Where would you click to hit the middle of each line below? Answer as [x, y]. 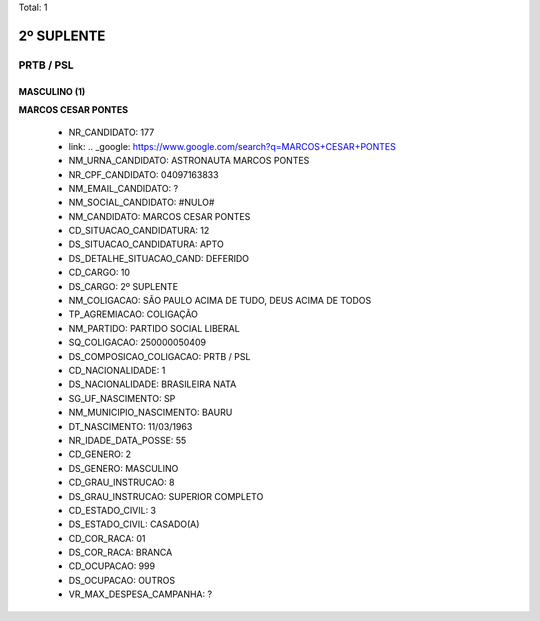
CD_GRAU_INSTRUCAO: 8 [121, 482]
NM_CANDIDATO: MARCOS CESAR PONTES [159, 216]
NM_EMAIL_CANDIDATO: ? [123, 188]
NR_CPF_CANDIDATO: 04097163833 [143, 174]
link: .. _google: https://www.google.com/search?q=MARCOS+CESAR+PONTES [232, 146]
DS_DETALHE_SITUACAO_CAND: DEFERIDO [159, 258]
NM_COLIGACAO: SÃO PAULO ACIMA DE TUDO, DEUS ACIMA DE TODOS [220, 301]
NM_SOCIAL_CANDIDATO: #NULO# [141, 202]
